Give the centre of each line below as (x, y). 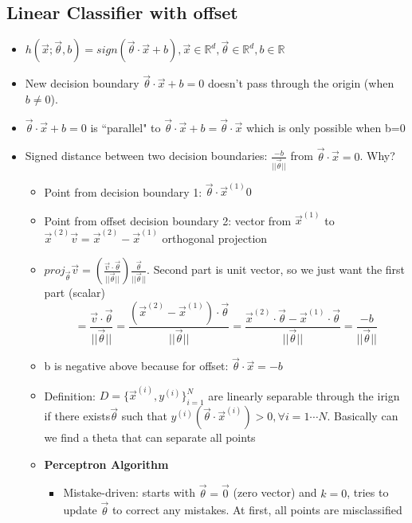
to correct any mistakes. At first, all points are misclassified (257, 510)
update (80, 510)
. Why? (377, 156)
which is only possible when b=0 (326, 127)
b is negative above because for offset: (136, 366)
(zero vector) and (275, 492)
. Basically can (363, 416)
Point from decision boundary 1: (123, 191)
